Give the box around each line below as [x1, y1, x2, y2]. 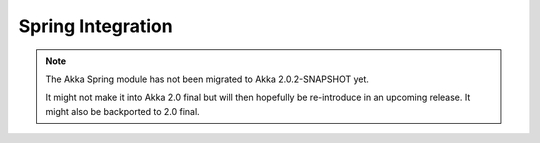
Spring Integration [18, 15, 174, 37]
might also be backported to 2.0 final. [45, 105, 200, 117]
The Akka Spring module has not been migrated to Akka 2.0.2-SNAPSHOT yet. [45, 73, 370, 85]
